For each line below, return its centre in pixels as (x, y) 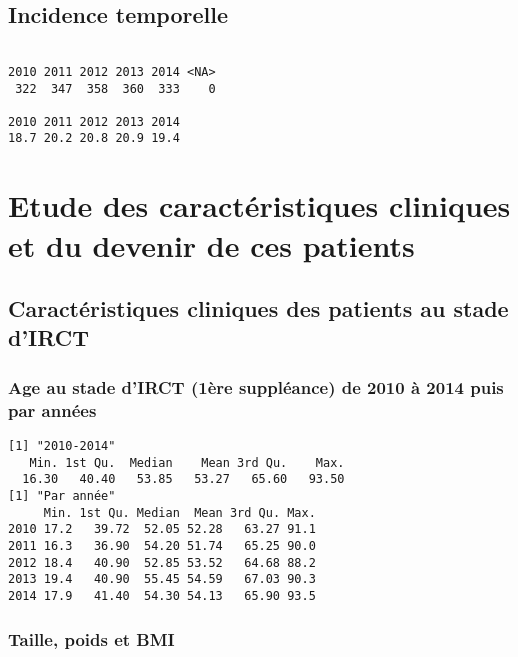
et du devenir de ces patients (211, 244)
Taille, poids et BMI (91, 638)
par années (52, 409)
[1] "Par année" (62, 495)
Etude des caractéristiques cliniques (259, 205)
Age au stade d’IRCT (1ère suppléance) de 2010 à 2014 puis (256, 386)
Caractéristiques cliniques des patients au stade (258, 308)
